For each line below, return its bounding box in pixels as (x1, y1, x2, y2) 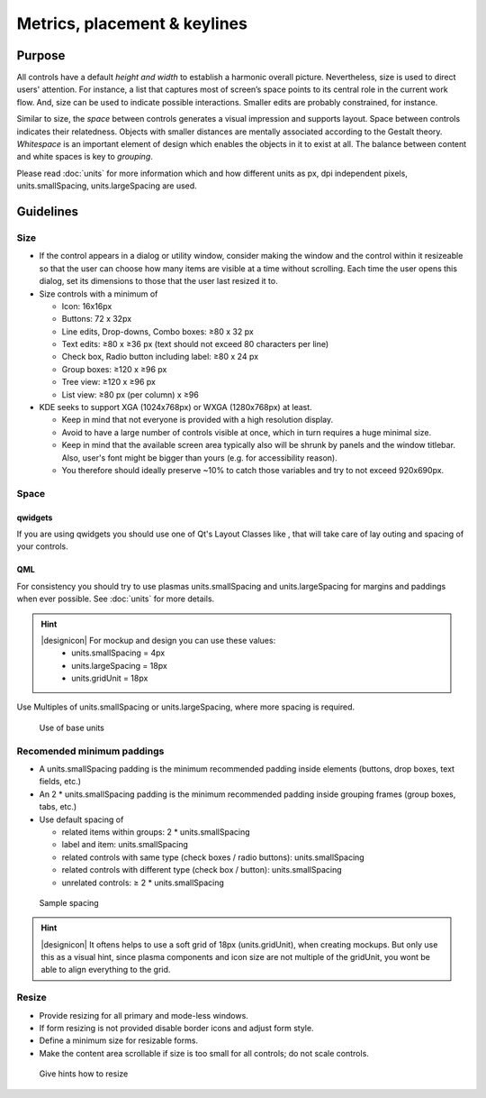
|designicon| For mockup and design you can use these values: (40, 635, 276, 645)
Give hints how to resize (39, 1068, 129, 1079)
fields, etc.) (39, 776, 81, 787)
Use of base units (39, 722, 105, 733)
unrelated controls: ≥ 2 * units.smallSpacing (61, 877, 225, 888)
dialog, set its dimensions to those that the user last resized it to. (39, 276, 278, 287)
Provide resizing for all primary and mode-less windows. (39, 1010, 249, 1020)
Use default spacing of (39, 814, 124, 825)
